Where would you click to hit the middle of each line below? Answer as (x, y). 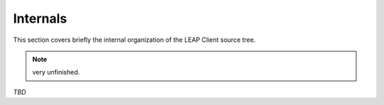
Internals (40, 18)
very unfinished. (56, 72)
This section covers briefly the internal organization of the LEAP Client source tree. (134, 40)
